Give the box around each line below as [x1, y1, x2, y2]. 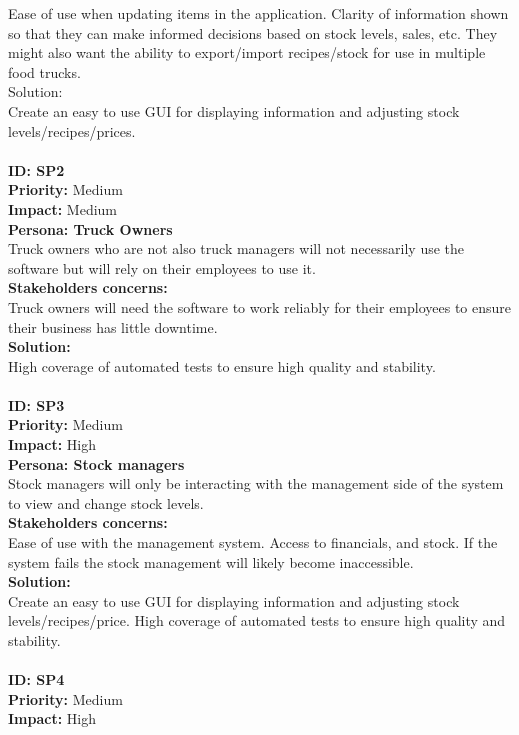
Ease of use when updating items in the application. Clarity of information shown [8, 3, 509, 23]
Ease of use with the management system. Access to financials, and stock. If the [8, 532, 498, 553]
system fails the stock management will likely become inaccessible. [8, 551, 414, 572]
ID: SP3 [8, 394, 65, 415]
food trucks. [8, 61, 81, 82]
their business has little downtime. [8, 316, 218, 337]
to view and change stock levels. [8, 492, 204, 513]
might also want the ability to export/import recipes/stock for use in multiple [8, 42, 486, 63]
